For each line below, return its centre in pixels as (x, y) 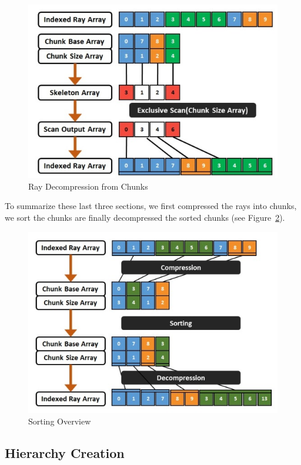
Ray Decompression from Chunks (88, 186)
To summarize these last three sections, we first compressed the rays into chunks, (151, 206)
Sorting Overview (60, 421)
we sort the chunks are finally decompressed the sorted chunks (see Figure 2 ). (145, 218)
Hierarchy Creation (65, 452)
